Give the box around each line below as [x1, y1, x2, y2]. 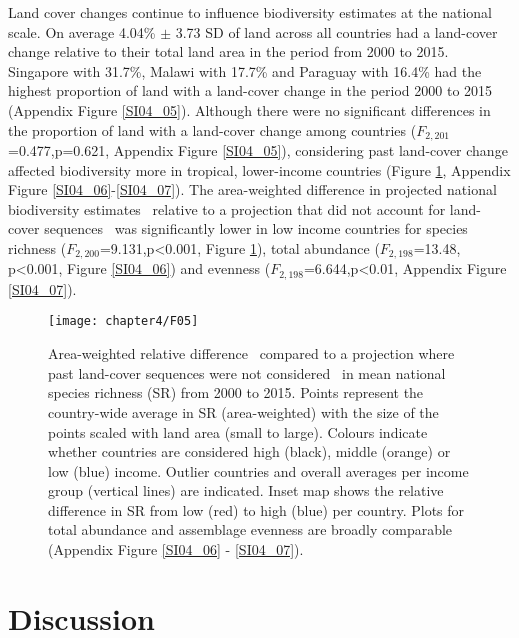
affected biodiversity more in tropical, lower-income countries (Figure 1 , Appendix [8, 159, 511, 180]
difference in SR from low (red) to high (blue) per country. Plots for [48, 499, 465, 520]
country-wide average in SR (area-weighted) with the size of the [48, 401, 439, 422]
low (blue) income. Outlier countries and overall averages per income [48, 460, 469, 481]
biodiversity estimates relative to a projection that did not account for [8, 198, 446, 219]
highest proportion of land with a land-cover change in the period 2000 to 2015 [8, 80, 493, 101]
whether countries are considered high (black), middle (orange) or [48, 441, 451, 462]
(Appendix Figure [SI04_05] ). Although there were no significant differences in [8, 99, 491, 120]
